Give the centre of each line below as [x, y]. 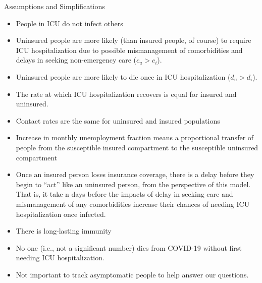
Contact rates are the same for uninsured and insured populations [118, 120]
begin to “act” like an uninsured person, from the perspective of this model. [133, 184]
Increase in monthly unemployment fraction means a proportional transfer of [135, 137]
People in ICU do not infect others [69, 23]
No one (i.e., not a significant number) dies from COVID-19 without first [129, 247]
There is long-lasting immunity [64, 231]
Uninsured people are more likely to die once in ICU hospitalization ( [123, 76]
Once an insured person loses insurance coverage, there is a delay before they [135, 174]
